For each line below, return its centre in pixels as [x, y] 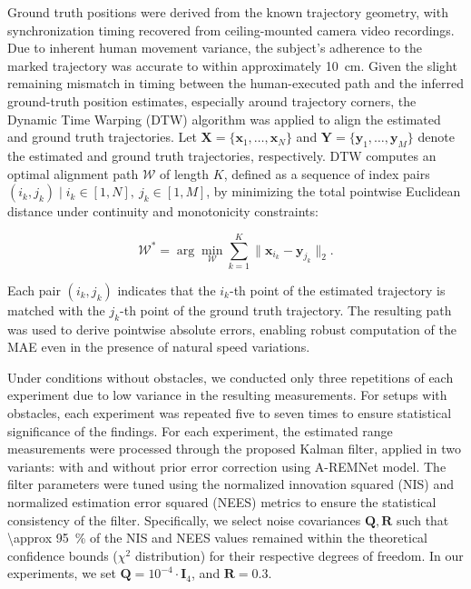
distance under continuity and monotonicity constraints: [163, 211]
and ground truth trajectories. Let [102, 137]
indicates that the [167, 290]
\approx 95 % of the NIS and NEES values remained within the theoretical [217, 538]
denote [436, 137]
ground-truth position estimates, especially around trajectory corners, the [212, 100]
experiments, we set [62, 573]
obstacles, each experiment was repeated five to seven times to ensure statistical [230, 413]
